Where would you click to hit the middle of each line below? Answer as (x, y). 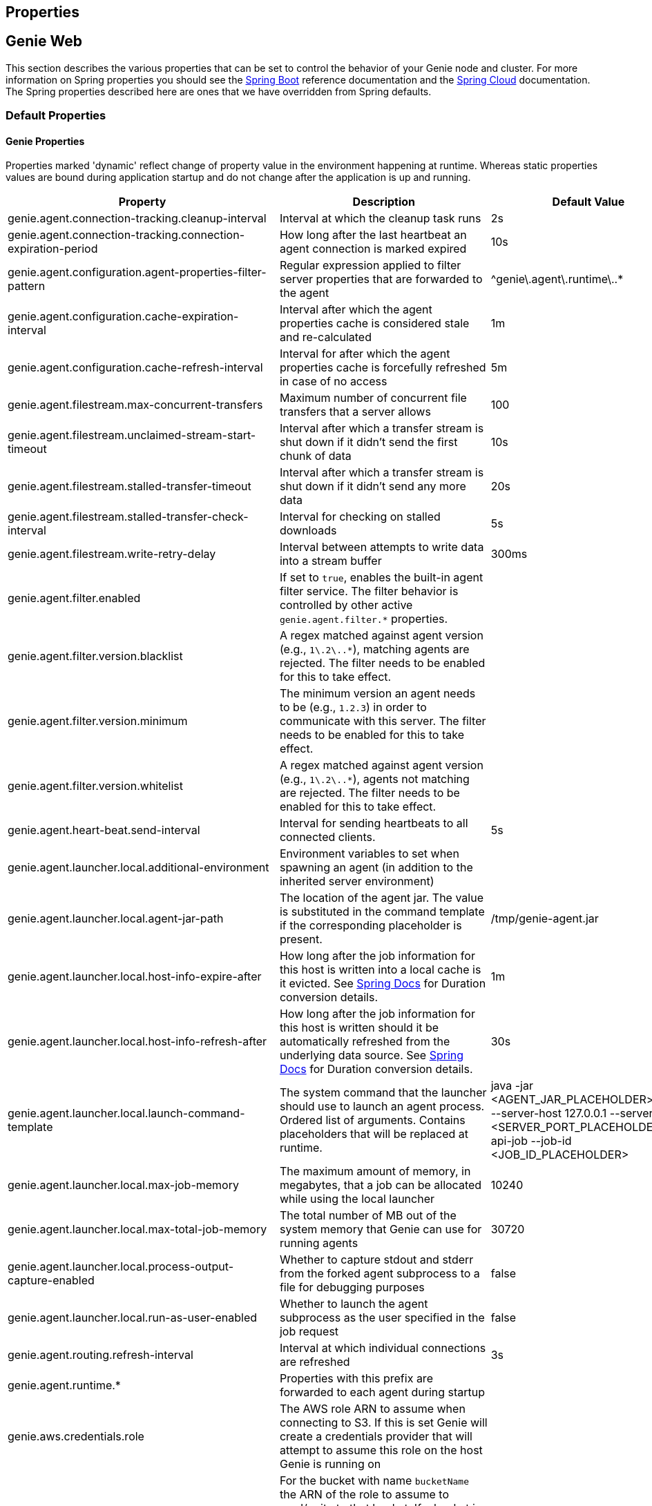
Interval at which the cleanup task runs (380, 219)
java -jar (512, 1086)
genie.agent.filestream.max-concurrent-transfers (135, 405)
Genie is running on (330, 1464)
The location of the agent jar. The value (381, 898)
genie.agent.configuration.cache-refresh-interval (135, 368)
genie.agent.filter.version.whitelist (96, 786)
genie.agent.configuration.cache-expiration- (123, 317)
